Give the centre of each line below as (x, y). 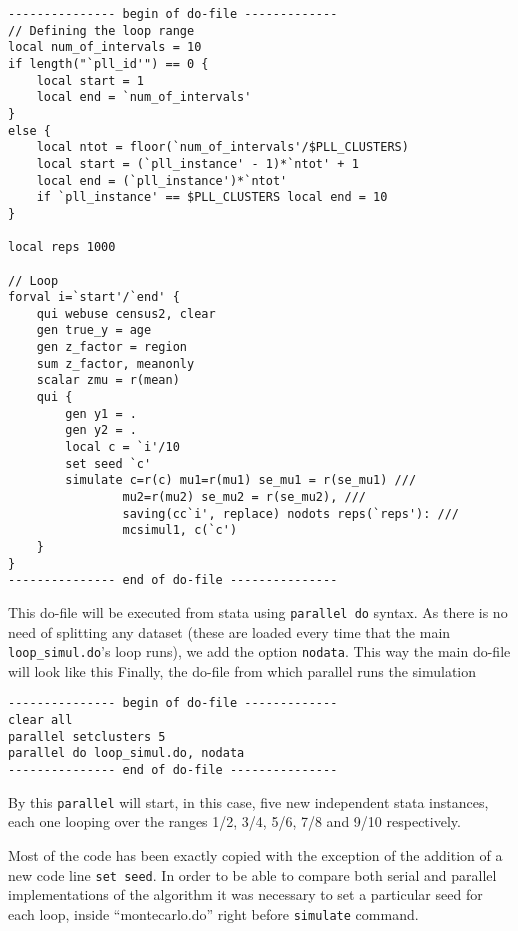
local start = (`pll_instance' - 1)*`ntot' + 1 (197, 163)
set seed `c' (108, 463)
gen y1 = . (101, 413)
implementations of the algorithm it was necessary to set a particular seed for (245, 894)
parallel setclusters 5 (87, 736)
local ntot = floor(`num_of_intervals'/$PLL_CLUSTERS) (222, 147)
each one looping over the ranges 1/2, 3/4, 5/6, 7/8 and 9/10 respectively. (234, 821)
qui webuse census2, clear (126, 313)
